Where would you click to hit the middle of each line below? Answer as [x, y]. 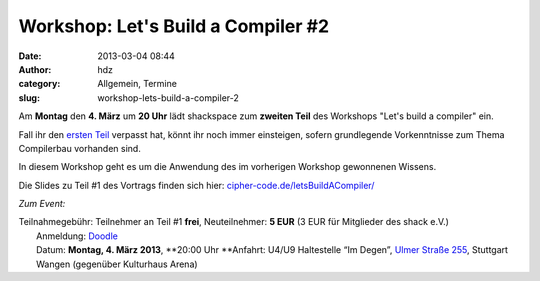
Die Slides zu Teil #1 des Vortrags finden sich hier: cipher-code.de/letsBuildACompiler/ [196, 185]
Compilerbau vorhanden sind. [80, 148]
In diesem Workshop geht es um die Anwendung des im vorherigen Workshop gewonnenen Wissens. [227, 167]
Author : [35, 69]
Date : [30, 56]
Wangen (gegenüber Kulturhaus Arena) [117, 264]
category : [39, 84]
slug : [29, 97]
